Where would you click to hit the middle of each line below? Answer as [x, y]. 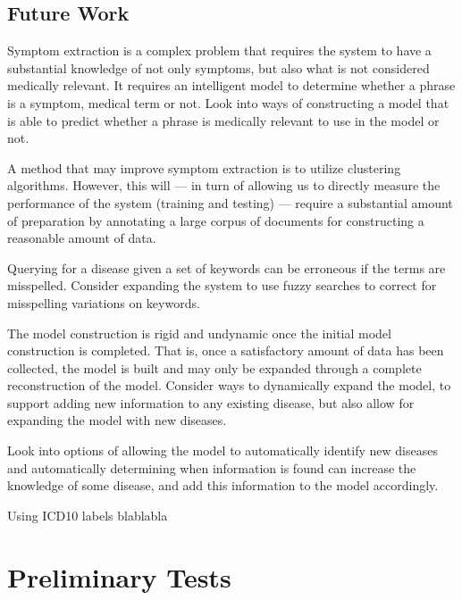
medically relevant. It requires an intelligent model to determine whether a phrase [231, 85]
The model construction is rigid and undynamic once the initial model [199, 333]
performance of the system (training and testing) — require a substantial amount [230, 202]
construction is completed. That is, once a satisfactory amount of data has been [226, 350]
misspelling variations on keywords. [104, 302]
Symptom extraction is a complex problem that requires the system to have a [219, 50]
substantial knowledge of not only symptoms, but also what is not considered [218, 67]
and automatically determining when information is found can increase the [212, 467]
